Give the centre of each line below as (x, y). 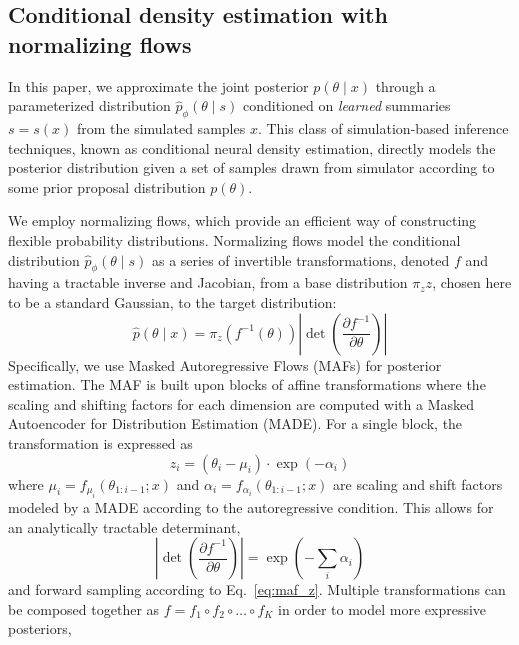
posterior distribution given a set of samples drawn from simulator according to (251, 167)
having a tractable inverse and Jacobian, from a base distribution (208, 282)
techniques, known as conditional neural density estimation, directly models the (252, 147)
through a (405, 85)
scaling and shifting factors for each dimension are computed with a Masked (241, 403)
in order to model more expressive (382, 608)
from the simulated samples (161, 127)
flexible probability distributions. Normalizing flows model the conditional (234, 239)
